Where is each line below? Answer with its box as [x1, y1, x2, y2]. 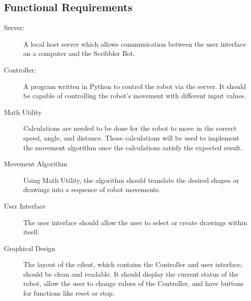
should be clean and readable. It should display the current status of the [23, 268, 239, 279]
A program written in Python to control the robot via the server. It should [23, 81, 246, 91]
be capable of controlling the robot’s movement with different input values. [23, 90, 246, 101]
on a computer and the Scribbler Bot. [23, 48, 135, 58]
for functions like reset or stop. [23, 288, 115, 298]
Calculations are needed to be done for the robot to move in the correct [23, 123, 236, 133]
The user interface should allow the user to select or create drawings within [23, 217, 248, 227]
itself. [23, 227, 40, 237]
